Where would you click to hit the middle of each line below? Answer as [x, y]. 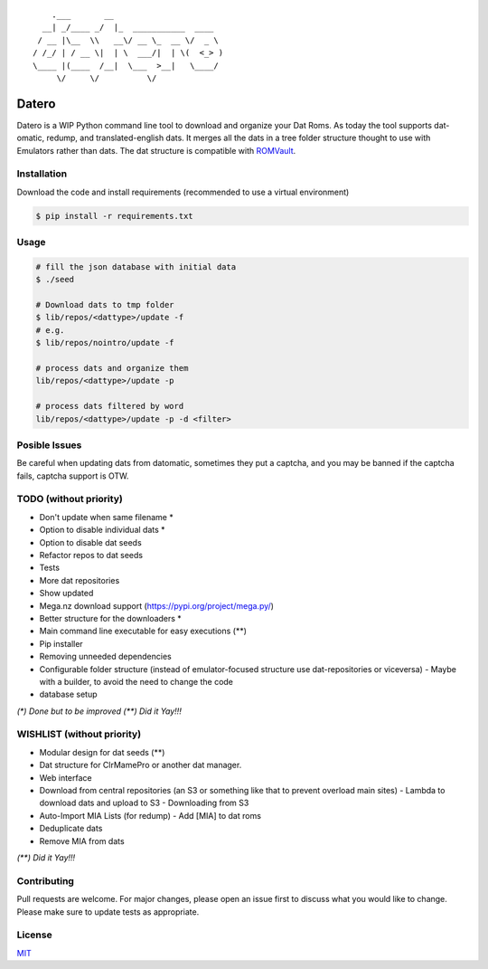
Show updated [66, 594]
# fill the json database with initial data [136, 266]
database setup [68, 694]
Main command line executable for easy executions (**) [143, 631]
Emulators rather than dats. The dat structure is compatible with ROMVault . [156, 150]
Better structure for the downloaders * [111, 618]
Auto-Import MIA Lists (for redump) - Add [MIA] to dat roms [150, 815]
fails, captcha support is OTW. [73, 476]
